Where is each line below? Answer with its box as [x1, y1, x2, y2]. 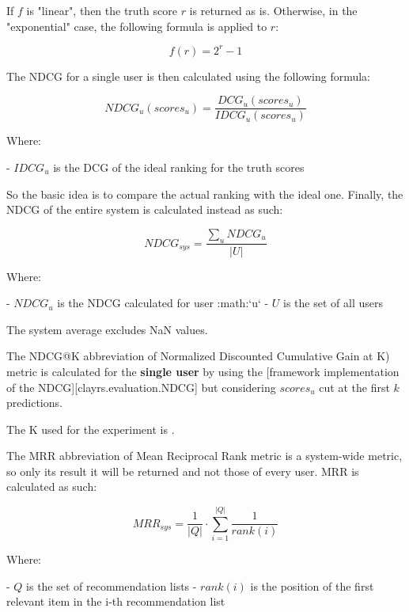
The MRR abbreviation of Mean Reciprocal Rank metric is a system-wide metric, [6, 447, 403, 464]
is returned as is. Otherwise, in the [189, 2, 358, 18]
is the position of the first [250, 577, 374, 594]
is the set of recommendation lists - [26, 577, 197, 594]
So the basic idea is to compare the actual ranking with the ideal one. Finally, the [6, 185, 403, 202]
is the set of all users [283, 295, 383, 311]
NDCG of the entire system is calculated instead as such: [6, 201, 283, 218]
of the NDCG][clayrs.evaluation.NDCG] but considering [6, 378, 276, 395]
